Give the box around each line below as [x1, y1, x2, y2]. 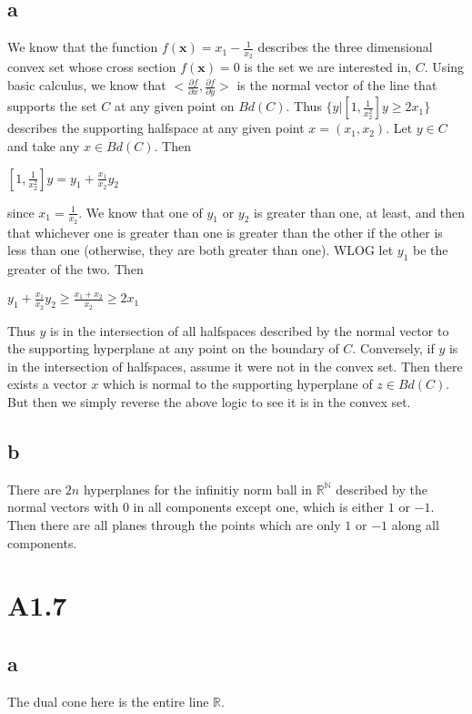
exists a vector [7, 374, 87, 393]
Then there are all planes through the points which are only [7, 515, 341, 535]
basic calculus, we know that [7, 76, 166, 95]
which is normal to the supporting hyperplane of [103, 374, 373, 393]
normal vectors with [7, 497, 119, 516]
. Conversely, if [352, 339, 435, 358]
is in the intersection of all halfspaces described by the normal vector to [50, 321, 449, 340]
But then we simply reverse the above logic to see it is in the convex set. [7, 393, 411, 412]
